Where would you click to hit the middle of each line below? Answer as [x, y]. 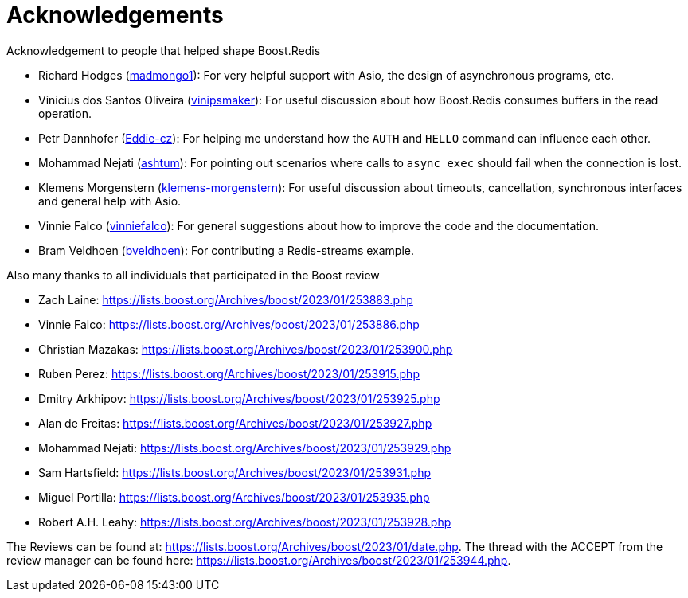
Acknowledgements [115, 15]
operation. [65, 113]
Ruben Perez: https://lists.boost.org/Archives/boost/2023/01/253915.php [229, 373]
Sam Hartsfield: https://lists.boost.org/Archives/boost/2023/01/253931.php [235, 472]
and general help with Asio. [110, 201]
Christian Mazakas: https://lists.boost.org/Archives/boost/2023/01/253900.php [246, 349]
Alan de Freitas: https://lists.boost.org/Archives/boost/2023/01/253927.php [235, 423]
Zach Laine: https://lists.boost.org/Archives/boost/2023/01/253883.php [226, 299]
